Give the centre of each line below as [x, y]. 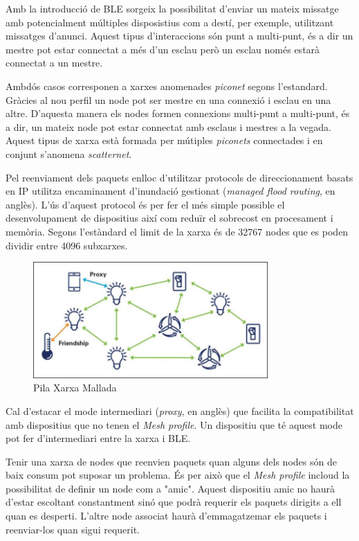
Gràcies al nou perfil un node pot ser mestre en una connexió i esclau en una [168, 99]
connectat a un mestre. [54, 63]
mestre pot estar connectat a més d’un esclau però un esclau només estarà [163, 49]
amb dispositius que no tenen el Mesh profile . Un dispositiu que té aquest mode [174, 424]
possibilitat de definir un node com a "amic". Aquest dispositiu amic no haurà [171, 488]
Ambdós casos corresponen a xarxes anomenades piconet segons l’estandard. [167, 86]
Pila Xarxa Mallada [75, 388]
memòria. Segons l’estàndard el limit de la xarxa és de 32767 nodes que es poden [177, 231]
